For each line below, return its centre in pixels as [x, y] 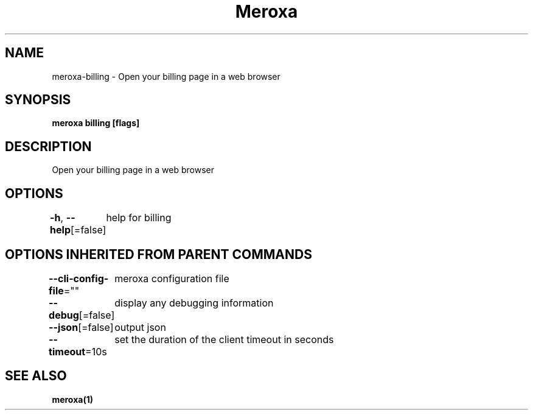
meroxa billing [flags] [96, 123]
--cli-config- [79, 278]
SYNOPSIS [38, 100]
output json [140, 327]
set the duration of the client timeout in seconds [224, 339]
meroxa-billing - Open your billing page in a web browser [166, 76]
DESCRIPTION [48, 146]
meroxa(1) [72, 399]
